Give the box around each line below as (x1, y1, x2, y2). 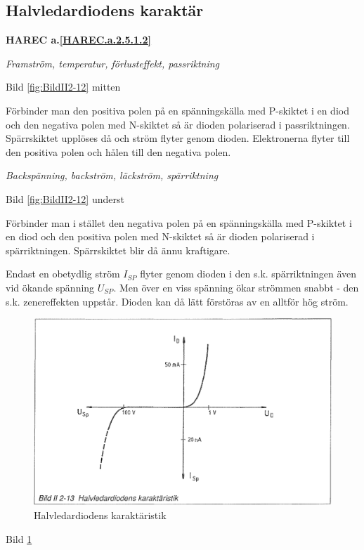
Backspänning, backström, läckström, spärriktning (6, 168, 219, 183)
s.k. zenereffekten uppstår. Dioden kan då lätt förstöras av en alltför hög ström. (6, 294, 349, 308)
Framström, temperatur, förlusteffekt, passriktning (6, 55, 220, 70)
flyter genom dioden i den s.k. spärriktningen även (140, 266, 357, 281)
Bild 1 (6, 531, 32, 546)
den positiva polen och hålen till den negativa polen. (6, 144, 231, 159)
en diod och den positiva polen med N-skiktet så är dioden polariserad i (6, 229, 315, 244)
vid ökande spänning (6, 280, 95, 294)
